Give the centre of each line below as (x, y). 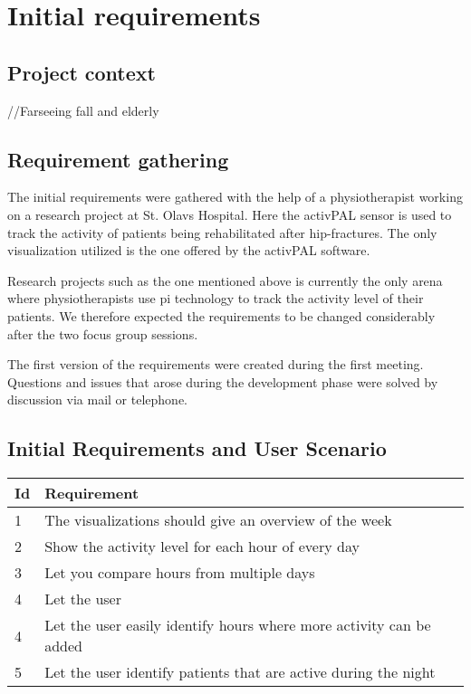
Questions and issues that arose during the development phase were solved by (223, 381)
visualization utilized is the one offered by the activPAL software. (189, 250)
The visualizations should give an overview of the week (218, 520)
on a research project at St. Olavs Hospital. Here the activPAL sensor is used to (230, 214)
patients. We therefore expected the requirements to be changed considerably (221, 315)
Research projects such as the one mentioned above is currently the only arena (225, 280)
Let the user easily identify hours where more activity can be (238, 625)
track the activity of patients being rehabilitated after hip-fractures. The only (222, 232)
